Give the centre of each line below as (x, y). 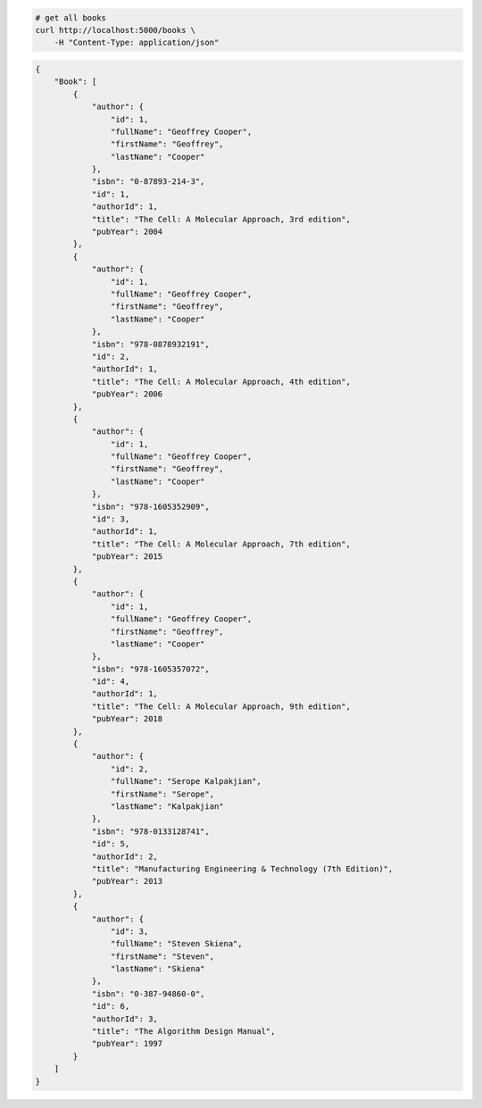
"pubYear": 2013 (127, 881)
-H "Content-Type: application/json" (137, 43)
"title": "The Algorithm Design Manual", (183, 1032)
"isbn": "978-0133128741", (150, 831)
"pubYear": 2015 (127, 557)
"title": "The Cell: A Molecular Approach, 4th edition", (221, 381)
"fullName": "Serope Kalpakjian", (186, 782)
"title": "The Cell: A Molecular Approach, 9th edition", (221, 706)
